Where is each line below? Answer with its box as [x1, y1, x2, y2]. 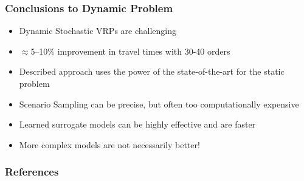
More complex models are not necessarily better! [19, 138, 200, 151]
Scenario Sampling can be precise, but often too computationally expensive [19, 97, 299, 110]
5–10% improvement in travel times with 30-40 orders [30, 44, 230, 57]
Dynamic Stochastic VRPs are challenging [19, 24, 177, 37]
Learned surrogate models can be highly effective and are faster [19, 118, 256, 131]
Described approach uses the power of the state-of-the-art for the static [19, 65, 285, 78]
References [5, 164, 59, 179]
